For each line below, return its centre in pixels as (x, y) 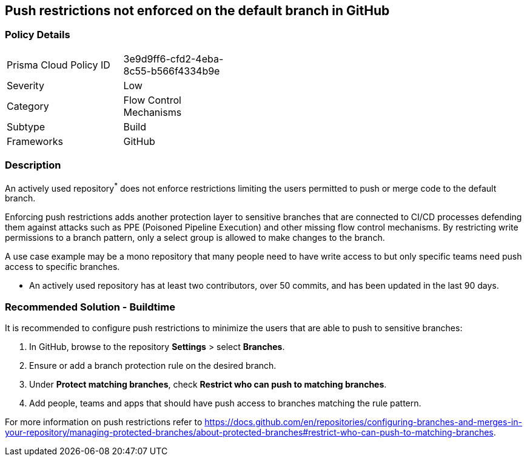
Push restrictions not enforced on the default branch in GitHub (197, 11)
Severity (25, 85)
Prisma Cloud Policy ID (59, 65)
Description (33, 165)
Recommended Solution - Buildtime (90, 307)
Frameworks (35, 141)
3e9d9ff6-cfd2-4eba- (173, 59)
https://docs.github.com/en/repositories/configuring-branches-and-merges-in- (363, 422)
